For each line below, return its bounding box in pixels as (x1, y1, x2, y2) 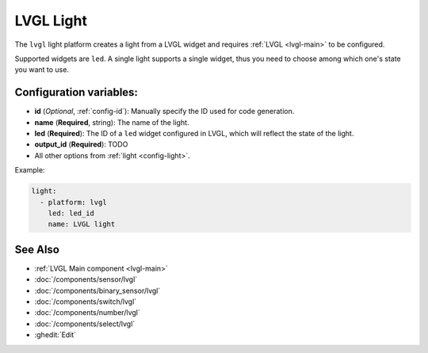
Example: (14, 165, 45, 175)
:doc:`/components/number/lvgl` (34, 308, 140, 317)
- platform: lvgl (40, 198, 107, 207)
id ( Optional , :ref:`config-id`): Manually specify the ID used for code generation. (34, 107, 295, 116)
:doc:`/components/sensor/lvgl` (34, 275, 138, 284)
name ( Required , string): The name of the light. (34, 117, 189, 127)
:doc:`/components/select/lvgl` (34, 319, 136, 328)
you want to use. (14, 65, 69, 74)
